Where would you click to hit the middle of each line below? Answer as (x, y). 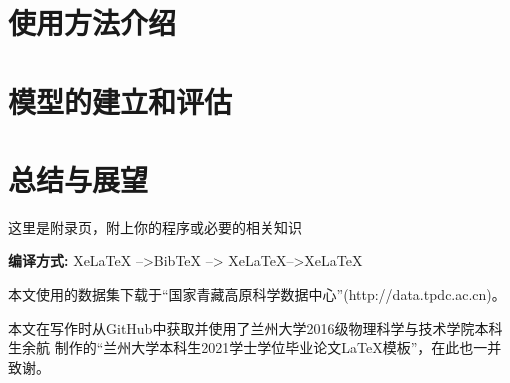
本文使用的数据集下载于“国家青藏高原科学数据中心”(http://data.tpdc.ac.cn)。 (257, 294)
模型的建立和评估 (120, 100)
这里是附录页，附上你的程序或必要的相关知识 (155, 226)
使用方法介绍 (92, 22)
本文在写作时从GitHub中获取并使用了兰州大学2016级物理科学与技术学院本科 (255, 327)
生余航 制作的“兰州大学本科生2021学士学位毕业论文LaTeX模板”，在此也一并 (255, 347)
